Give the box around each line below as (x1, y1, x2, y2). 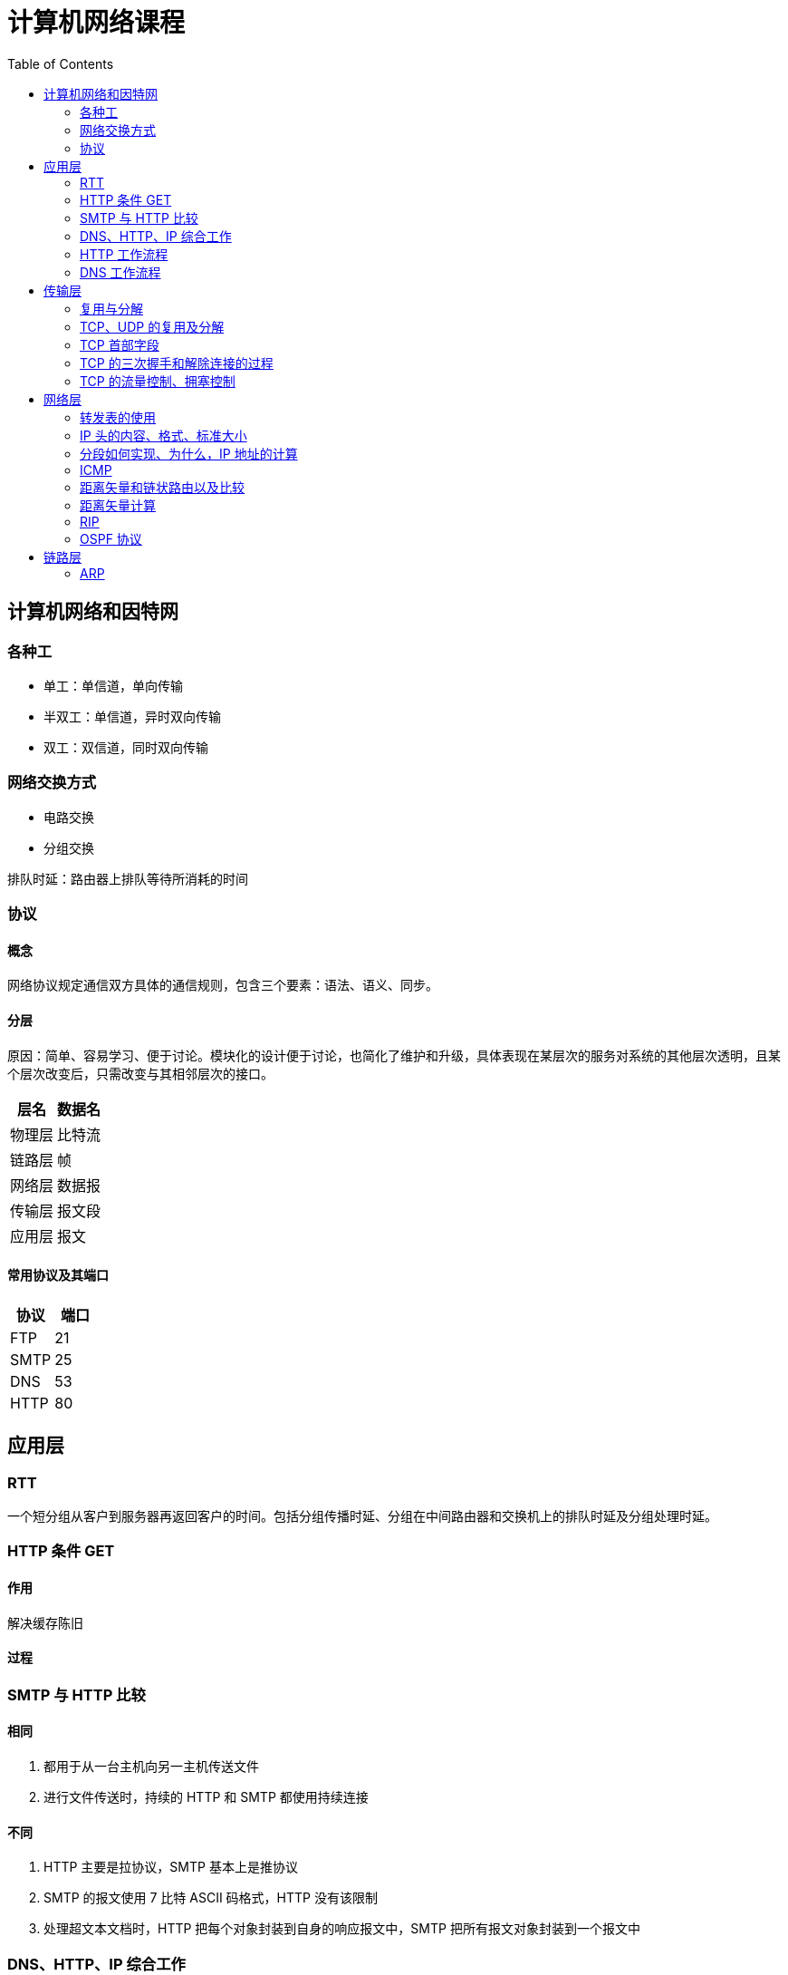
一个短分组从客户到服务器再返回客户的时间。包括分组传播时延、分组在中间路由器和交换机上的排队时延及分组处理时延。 (7, 1507, 717, 1524)
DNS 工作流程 (80, 264, 161, 280)
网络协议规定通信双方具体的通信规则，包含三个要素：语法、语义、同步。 (7, 977, 438, 993)
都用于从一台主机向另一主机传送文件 (43, 1758, 259, 1774)
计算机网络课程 (7, 7, 186, 38)
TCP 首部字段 (80, 336, 159, 353)
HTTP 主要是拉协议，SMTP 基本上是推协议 (43, 1859, 298, 1875)
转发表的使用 (80, 409, 156, 425)
